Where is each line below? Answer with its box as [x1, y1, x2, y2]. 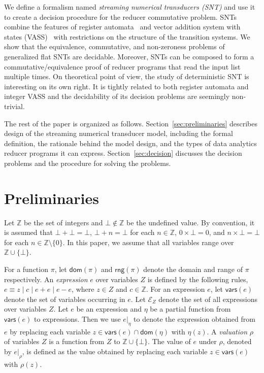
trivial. [4, 100, 25, 111]
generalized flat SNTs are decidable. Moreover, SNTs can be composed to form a [4, 51, 254, 61]
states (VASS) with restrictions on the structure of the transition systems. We [4, 31, 250, 42]
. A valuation [207, 326, 248, 336]
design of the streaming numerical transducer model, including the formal [4, 128, 233, 139]
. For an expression [146, 284, 205, 294]
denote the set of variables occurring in [4, 293, 125, 304]
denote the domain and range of [143, 264, 243, 274]
